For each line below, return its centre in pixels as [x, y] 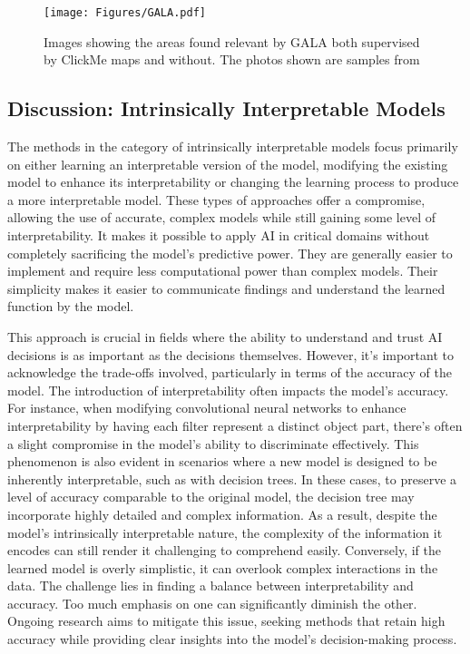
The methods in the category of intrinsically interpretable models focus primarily [233, 146]
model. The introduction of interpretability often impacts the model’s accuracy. [228, 390]
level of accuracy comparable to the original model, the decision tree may [211, 497]
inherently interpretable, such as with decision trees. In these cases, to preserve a [232, 478]
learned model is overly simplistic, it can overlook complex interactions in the [223, 567]
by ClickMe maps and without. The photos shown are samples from [232, 59]
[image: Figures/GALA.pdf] [125, 13]
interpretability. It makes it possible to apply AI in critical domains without [219, 235]
